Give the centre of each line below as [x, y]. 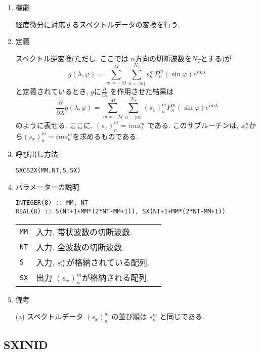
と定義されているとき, [52, 91]
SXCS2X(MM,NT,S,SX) [48, 170]
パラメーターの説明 [47, 186]
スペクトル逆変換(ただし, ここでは [72, 58]
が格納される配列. [116, 277]
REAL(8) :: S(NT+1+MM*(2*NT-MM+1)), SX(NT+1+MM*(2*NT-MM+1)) [121, 211]
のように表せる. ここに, [54, 125]
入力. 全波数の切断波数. [80, 247]
